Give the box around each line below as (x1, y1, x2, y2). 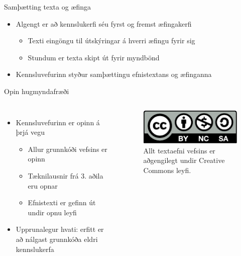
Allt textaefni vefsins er (143, 145, 215, 155)
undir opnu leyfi (28, 207, 77, 217)
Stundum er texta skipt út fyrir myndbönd (28, 52, 160, 62)
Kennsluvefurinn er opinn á (16, 117, 100, 127)
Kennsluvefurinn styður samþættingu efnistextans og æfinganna (16, 69, 212, 79)
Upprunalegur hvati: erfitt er (16, 224, 104, 234)
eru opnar (28, 180, 58, 191)
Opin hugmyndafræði (4, 86, 69, 96)
